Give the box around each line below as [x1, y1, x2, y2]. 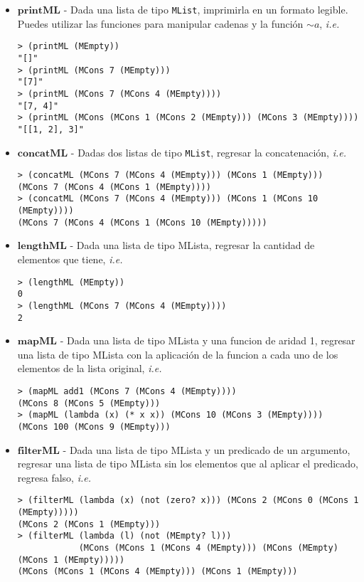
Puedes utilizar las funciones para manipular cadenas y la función [17, 16, 304, 31]
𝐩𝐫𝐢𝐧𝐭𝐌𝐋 [17, 6, 61, 16]
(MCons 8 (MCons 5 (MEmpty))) [17, 398, 161, 408]
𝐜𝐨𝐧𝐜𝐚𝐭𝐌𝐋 [17, 148, 68, 159]
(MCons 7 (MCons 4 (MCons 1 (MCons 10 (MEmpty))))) [17, 217, 267, 228]
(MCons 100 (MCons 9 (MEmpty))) [17, 422, 171, 432]
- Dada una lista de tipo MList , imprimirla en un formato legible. [63, 2, 348, 16]
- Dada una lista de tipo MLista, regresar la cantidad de [70, 238, 315, 253]
